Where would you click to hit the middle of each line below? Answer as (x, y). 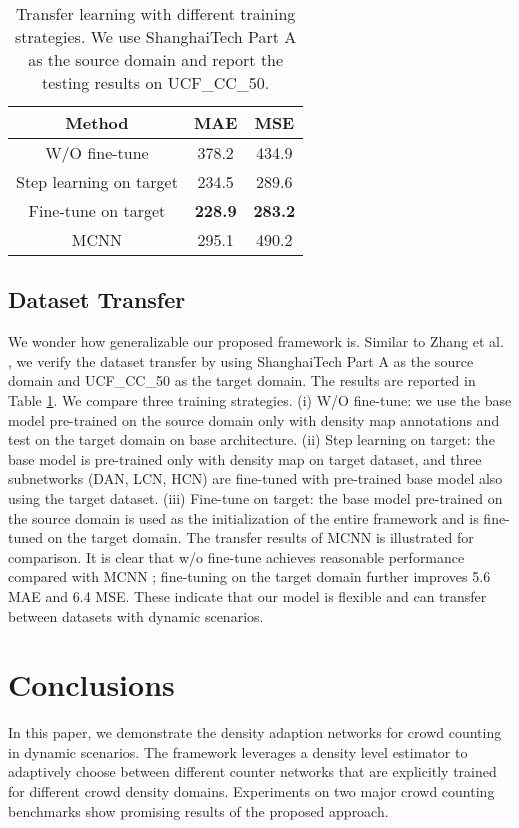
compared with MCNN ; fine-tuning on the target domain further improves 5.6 (249, 576)
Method (97, 122)
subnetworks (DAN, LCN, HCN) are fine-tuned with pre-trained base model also (255, 478)
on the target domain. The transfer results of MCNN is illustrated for (260, 537)
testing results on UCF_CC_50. (156, 82)
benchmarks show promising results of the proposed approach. (198, 810)
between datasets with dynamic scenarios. (136, 615)
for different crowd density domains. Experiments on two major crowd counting (251, 791)
